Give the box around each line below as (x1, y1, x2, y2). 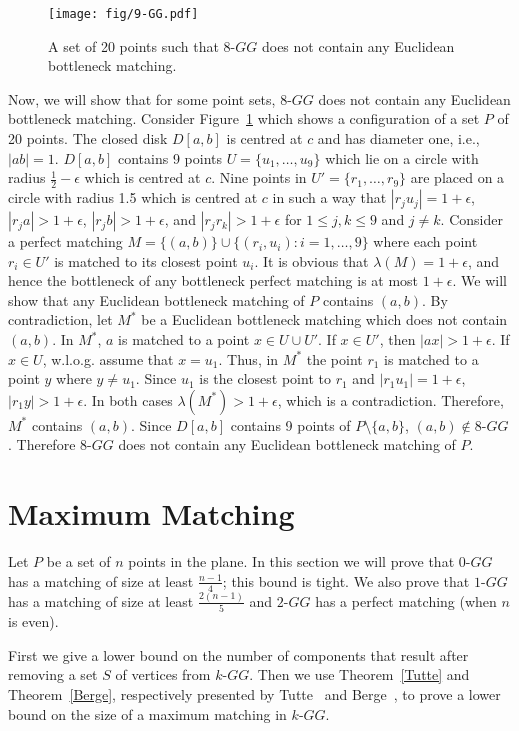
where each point (373, 231, 478, 252)
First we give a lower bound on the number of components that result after (8, 644, 469, 665)
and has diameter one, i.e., (317, 128, 480, 149)
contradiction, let (8, 309, 113, 330)
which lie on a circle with (325, 147, 479, 168)
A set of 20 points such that (48, 35, 219, 56)
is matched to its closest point (54, 250, 238, 271)
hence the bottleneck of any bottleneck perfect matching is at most (8, 270, 419, 291)
